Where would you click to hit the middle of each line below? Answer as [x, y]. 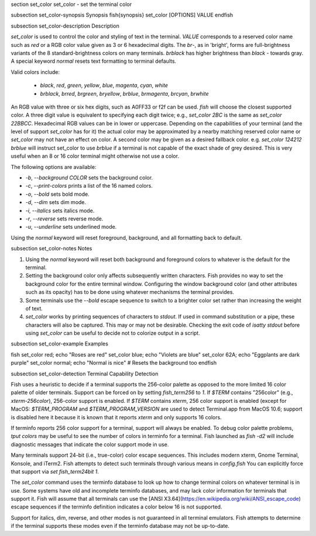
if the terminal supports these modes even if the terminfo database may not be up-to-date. [120, 526]
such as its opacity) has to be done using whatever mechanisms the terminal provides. [130, 292]
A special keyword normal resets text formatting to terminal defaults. [94, 61]
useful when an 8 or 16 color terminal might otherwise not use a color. [95, 156]
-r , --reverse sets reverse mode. [64, 218]
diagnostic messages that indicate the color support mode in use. [90, 444]
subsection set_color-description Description [65, 26]
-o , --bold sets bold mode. [58, 194]
